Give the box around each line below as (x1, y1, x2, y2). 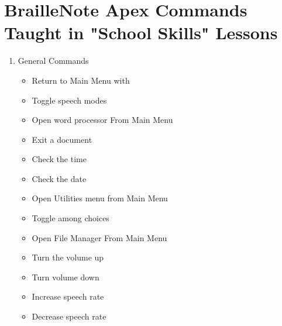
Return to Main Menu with (32, 74, 130, 86)
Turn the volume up (32, 251, 104, 263)
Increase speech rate (32, 290, 104, 303)
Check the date (32, 172, 87, 184)
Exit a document (32, 133, 92, 145)
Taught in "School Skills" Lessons (4, 20, 278, 44)
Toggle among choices (32, 212, 109, 224)
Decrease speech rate (32, 310, 106, 322)
